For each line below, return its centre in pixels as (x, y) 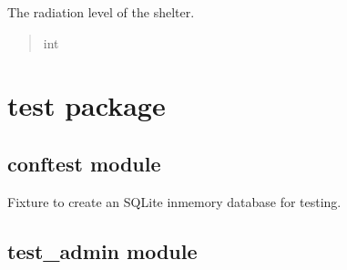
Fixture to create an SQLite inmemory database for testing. (174, 201)
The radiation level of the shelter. (101, 12)
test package (87, 105)
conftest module (84, 163)
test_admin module (102, 250)
